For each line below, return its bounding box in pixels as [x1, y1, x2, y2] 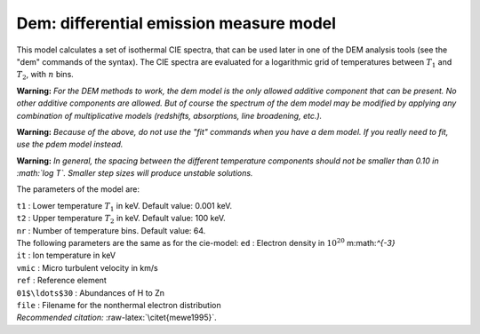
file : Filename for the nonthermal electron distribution [16, 299, 221, 310]
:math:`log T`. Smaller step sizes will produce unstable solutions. [16, 168, 253, 179]
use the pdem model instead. [16, 139, 124, 150]
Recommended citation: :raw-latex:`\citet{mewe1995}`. [16, 312, 217, 323]
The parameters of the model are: [16, 184, 140, 195]
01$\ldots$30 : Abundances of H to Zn [16, 287, 164, 298]
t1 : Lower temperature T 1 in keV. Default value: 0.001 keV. [16, 200, 233, 213]
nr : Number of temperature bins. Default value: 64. [16, 225, 206, 235]
